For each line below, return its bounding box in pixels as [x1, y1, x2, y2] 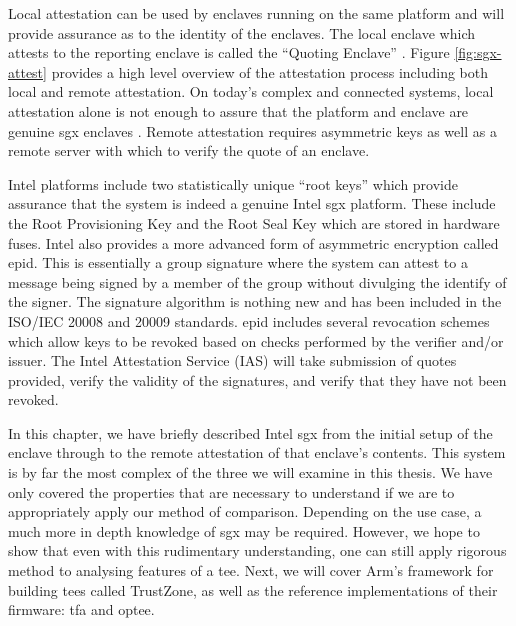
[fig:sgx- [454, 42, 502, 63]
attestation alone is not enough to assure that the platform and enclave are [8, 100, 469, 121]
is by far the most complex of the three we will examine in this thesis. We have [8, 462, 493, 483]
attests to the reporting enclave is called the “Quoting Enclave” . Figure [8, 42, 450, 63]
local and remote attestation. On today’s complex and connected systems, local [8, 81, 494, 102]
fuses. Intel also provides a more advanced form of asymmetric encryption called [8, 232, 499, 253]
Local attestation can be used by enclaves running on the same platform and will [8, 3, 505, 23]
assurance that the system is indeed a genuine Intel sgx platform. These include [8, 193, 496, 214]
